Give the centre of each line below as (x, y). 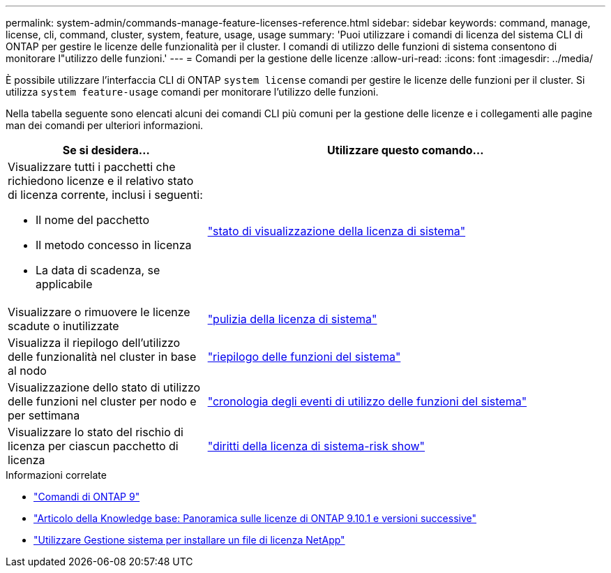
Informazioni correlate (56, 475)
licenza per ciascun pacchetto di (93, 446)
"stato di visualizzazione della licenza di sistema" (337, 231)
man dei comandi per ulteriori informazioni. (105, 125)
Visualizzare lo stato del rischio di (96, 432)
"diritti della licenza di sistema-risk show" (316, 446)
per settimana (44, 415)
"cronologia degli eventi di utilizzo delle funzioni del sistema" (367, 401)
